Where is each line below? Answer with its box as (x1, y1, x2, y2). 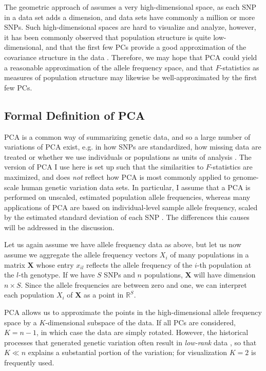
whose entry (36, 259, 74, 270)
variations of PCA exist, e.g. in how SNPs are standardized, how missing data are (4, 141, 261, 152)
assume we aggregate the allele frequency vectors (4, 249, 158, 260)
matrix (4, 259, 25, 270)
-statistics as (220, 62, 259, 72)
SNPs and (104, 269, 135, 280)
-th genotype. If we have (18, 269, 95, 280)
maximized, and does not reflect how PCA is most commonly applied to (4, 171, 231, 182)
